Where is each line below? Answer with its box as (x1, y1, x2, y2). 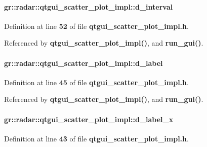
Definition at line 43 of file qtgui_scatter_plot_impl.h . (4, 133, 189, 143)
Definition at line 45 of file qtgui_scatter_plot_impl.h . (4, 77, 189, 87)
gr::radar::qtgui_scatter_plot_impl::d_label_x (4, 114, 174, 124)
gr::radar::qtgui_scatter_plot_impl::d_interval (4, 1, 173, 12)
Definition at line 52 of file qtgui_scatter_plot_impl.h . (4, 20, 189, 31)
